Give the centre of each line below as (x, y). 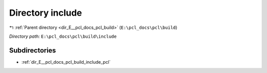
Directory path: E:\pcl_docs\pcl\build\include (63, 36)
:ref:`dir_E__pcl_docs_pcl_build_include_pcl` (66, 62)
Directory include (46, 13)
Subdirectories (33, 50)
